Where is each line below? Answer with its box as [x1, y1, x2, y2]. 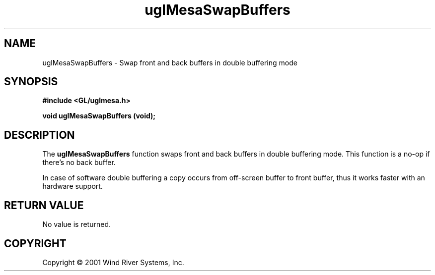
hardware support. [42, 182, 103, 191]
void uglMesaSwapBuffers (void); [42, 111, 156, 120]
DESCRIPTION [4, 128, 75, 141]
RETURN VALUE [4, 199, 84, 212]
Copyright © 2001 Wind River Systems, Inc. [42, 258, 184, 267]
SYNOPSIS [4, 75, 58, 88]
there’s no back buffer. [42, 158, 116, 167]
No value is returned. [42, 220, 111, 229]
